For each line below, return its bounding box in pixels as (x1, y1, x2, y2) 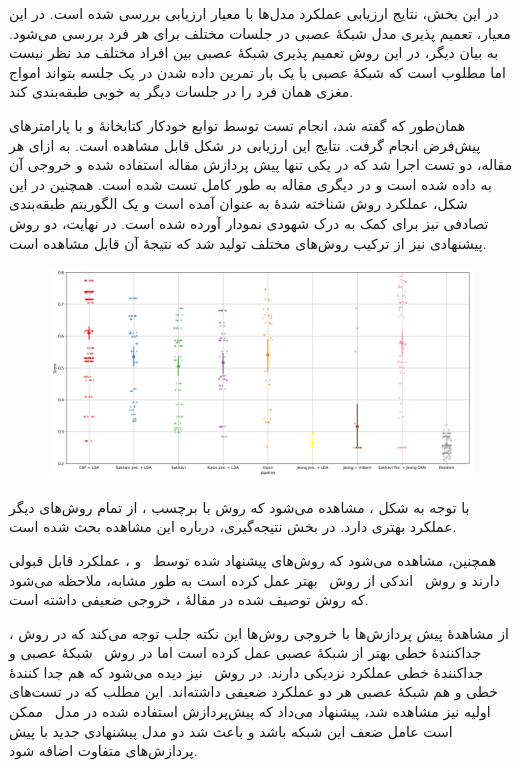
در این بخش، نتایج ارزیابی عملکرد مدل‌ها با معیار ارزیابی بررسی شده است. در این (9, 3, 499, 23)
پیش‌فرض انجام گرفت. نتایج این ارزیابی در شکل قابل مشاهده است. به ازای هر (9, 134, 481, 155)
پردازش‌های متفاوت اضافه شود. (9, 740, 198, 761)
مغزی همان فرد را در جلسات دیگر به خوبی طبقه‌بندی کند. (9, 81, 354, 102)
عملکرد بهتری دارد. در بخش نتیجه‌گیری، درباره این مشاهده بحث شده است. (9, 516, 457, 537)
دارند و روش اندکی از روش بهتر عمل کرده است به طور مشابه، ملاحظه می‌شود (9, 569, 500, 590)
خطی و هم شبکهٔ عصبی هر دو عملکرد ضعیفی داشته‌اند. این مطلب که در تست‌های (9, 681, 498, 702)
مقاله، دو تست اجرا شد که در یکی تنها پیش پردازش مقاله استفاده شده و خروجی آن (9, 154, 513, 175)
